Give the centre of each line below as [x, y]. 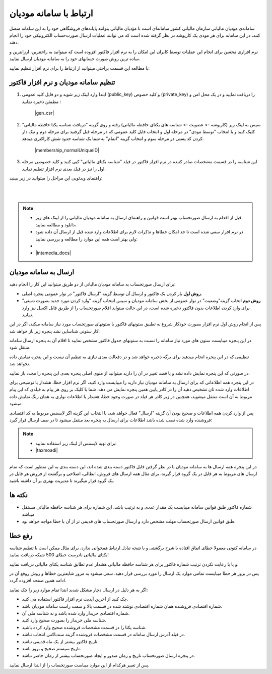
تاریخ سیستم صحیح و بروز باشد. [51, 648]
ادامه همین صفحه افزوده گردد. [38, 581]
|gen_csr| [44, 113]
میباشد [28, 514]
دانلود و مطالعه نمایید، [56, 224]
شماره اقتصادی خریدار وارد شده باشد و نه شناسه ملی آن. [76, 613]
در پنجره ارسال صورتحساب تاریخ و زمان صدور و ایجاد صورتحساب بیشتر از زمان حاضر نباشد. [108, 656]
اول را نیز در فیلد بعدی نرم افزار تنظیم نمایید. [64, 169]
